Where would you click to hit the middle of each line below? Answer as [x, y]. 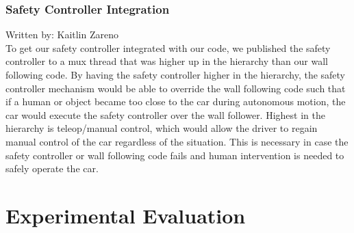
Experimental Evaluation [126, 215]
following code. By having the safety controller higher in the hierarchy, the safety [176, 74]
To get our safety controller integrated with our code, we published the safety [168, 47]
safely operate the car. [52, 168]
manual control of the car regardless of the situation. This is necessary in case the [177, 141]
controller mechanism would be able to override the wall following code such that [176, 88]
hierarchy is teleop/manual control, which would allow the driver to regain [162, 128]
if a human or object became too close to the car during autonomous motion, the [176, 101]
